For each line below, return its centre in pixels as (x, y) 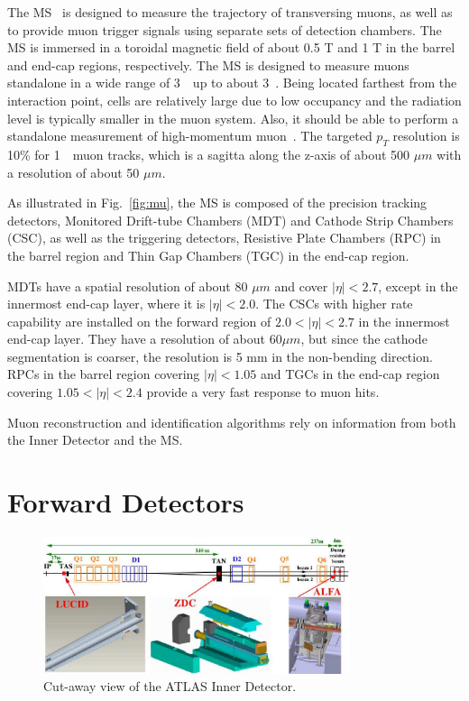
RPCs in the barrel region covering (104, 374)
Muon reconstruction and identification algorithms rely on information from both (232, 422)
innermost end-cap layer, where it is (106, 304)
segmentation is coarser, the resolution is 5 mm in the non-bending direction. (220, 356)
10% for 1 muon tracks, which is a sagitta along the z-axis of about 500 (209, 154)
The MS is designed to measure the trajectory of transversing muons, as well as (230, 12)
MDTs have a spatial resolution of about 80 (128, 286)
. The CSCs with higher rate (334, 304)
